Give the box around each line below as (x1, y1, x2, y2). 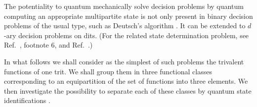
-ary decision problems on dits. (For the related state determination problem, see (4, 30, 249, 40)
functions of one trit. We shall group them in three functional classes (4, 66, 212, 76)
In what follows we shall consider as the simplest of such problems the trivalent (4, 56, 244, 66)
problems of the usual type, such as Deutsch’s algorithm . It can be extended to (4, 20, 246, 31)
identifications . (4, 95, 50, 106)
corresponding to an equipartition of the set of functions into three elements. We (4, 76, 248, 86)
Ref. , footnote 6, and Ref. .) (4, 40, 93, 50)
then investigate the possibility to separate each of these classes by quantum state (4, 85, 252, 96)
